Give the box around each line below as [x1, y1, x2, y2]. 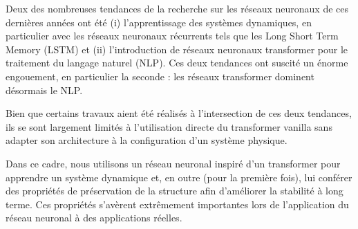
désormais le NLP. [6, 82, 83, 97]
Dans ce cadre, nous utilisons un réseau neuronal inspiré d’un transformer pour [6, 156, 341, 170]
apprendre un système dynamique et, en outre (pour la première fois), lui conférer [6, 170, 352, 184]
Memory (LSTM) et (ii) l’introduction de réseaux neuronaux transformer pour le [6, 42, 348, 56]
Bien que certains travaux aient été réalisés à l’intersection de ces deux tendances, [6, 106, 352, 120]
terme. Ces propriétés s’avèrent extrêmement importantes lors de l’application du [6, 196, 349, 211]
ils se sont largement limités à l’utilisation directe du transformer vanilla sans [6, 119, 332, 134]
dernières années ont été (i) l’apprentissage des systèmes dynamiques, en [6, 15, 312, 29]
